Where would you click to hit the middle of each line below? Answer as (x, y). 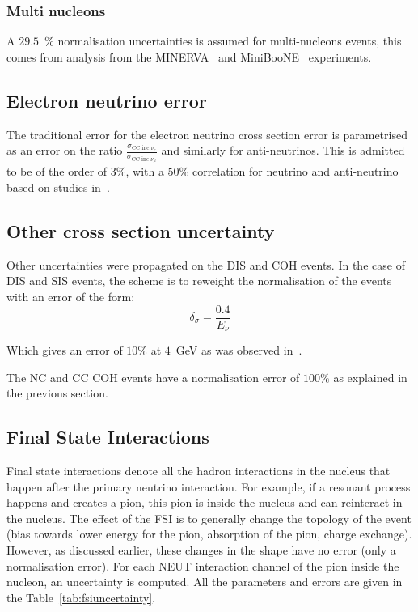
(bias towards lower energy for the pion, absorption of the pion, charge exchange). (209, 534)
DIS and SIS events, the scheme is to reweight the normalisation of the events (199, 280)
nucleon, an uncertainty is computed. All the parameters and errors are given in (205, 582)
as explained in (370, 377)
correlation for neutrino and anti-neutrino (295, 171)
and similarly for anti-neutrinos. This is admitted (283, 150)
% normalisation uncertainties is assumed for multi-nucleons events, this (223, 41)
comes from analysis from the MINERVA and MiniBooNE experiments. (189, 56)
